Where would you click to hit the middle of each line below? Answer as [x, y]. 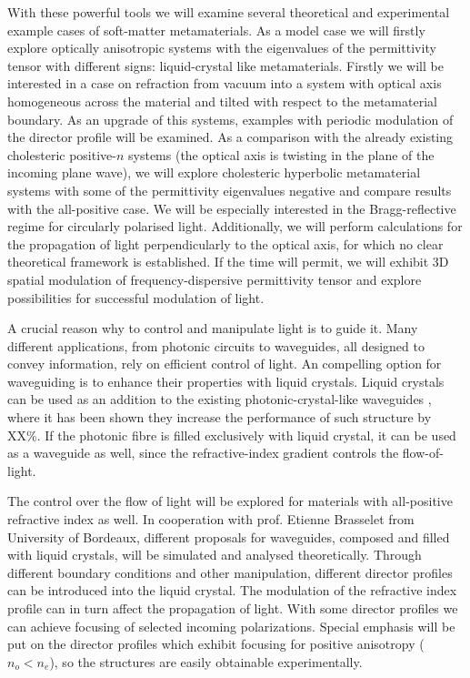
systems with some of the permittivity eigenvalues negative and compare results [230, 190]
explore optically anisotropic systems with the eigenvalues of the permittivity [222, 48]
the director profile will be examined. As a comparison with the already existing [230, 137]
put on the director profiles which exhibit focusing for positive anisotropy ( [216, 644]
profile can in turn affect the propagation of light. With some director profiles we [233, 608]
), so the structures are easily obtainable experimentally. [206, 661]
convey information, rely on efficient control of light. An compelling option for [225, 364]
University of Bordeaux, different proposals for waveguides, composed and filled [229, 536]
